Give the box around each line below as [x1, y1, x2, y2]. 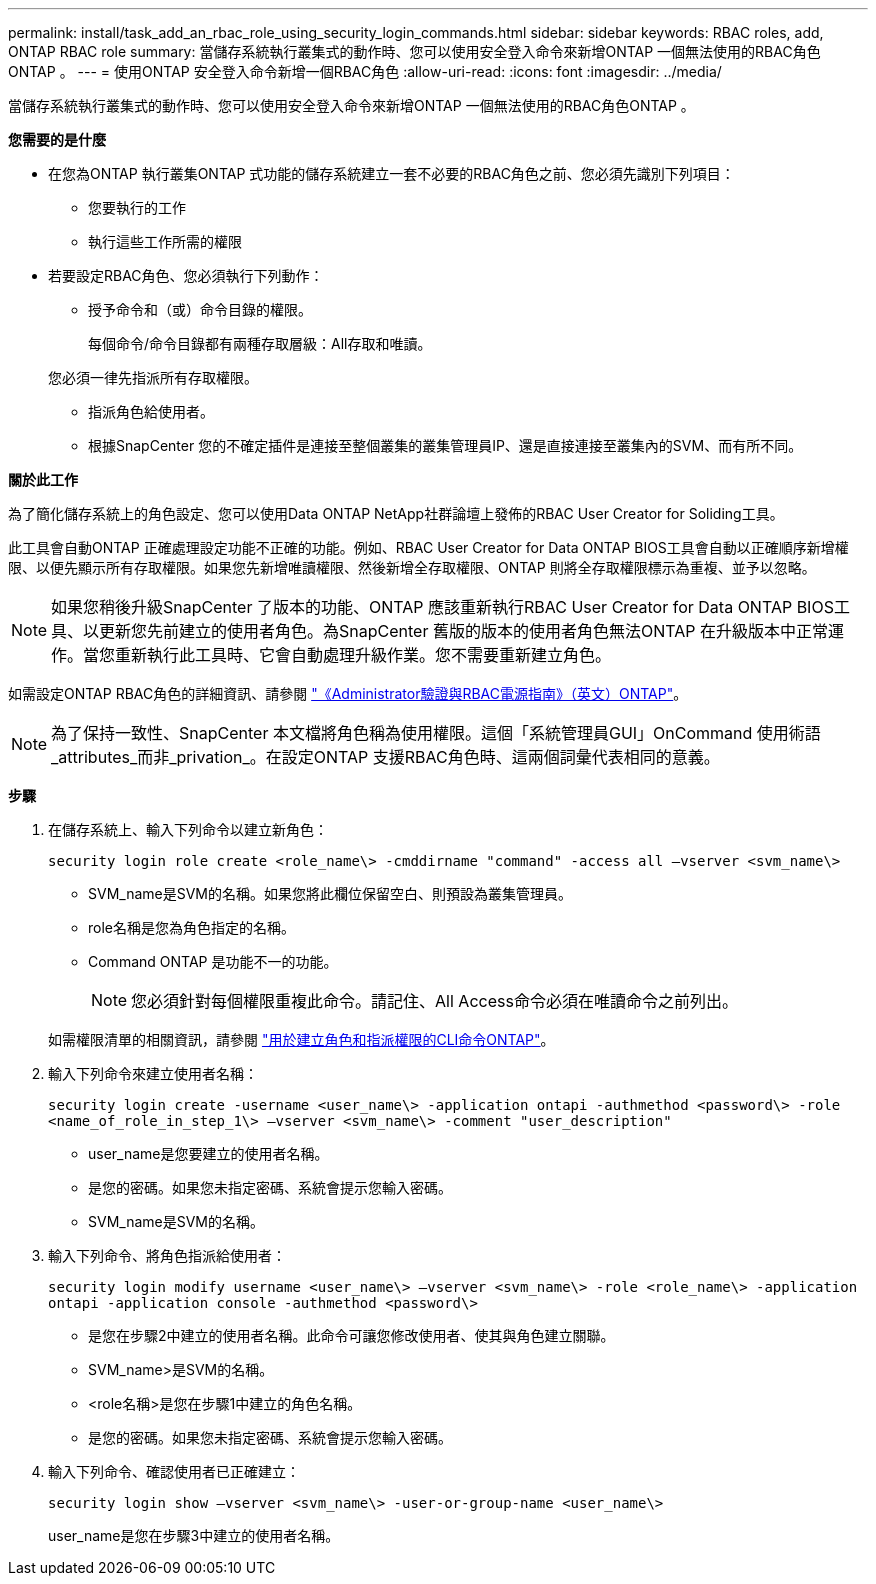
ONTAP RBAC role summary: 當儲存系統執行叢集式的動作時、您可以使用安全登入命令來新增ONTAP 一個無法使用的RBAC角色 [8, 43, 821, 60]
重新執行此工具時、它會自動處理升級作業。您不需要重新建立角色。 [115, 645, 612, 665]
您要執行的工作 [88, 199, 186, 216]
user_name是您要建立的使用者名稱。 [88, 1145, 329, 1162]
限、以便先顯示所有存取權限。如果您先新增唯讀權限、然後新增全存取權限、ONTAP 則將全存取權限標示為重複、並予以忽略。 [8, 559, 816, 576]
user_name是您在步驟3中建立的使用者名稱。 [48, 1527, 340, 1544]
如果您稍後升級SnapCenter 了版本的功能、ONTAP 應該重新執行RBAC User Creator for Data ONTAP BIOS [51, 597, 834, 617]
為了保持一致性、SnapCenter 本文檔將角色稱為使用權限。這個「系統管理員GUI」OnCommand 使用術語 [51, 723, 821, 743]
